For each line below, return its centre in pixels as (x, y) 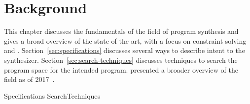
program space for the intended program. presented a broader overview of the (121, 69)
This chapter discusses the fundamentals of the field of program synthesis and (121, 31)
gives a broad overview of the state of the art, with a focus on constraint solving (125, 40)
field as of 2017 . (29, 79)
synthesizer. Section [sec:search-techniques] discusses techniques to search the (121, 60)
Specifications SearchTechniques (52, 95)
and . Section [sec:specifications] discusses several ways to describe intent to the (125, 50)
